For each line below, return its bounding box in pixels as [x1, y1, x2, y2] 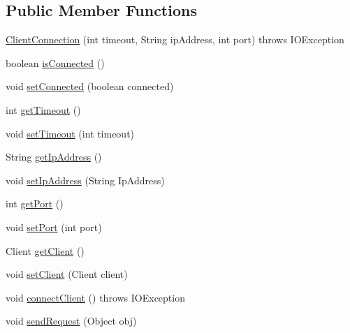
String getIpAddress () [6, 149, 102, 164]
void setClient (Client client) [6, 267, 128, 281]
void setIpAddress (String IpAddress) [6, 172, 165, 187]
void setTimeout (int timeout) [6, 126, 135, 140]
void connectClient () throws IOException [6, 290, 185, 304]
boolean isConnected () [6, 55, 105, 70]
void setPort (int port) [6, 219, 102, 234]
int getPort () [6, 196, 64, 211]
